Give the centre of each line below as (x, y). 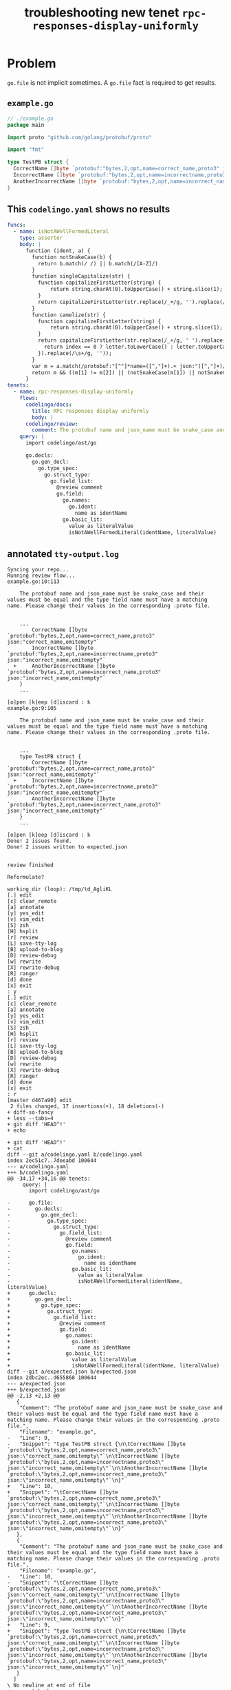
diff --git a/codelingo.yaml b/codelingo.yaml (75, 1155)
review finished (30, 865)
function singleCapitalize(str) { (81, 276)
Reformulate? (26, 877)
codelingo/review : (52, 424)
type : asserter (41, 238)
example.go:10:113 (33, 582)
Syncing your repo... (38, 570)
